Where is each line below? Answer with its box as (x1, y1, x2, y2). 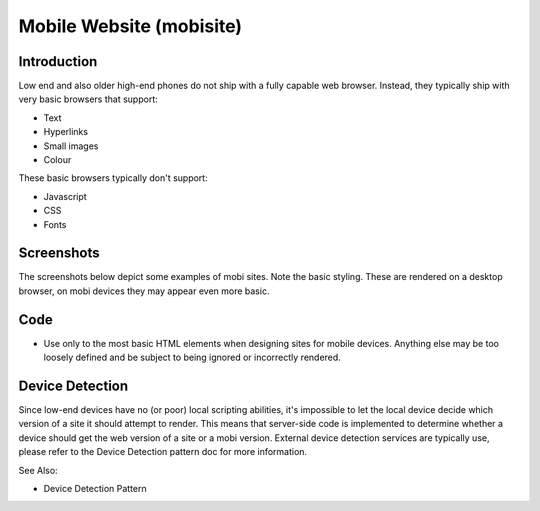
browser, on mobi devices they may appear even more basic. (18, 285, 270, 297)
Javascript (43, 190, 87, 202)
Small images (43, 140, 99, 152)
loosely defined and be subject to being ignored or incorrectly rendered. (43, 351, 342, 364)
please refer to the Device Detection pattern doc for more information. (18, 446, 308, 458)
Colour (43, 154, 72, 166)
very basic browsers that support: (18, 93, 159, 105)
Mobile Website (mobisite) (18, 15, 243, 37)
